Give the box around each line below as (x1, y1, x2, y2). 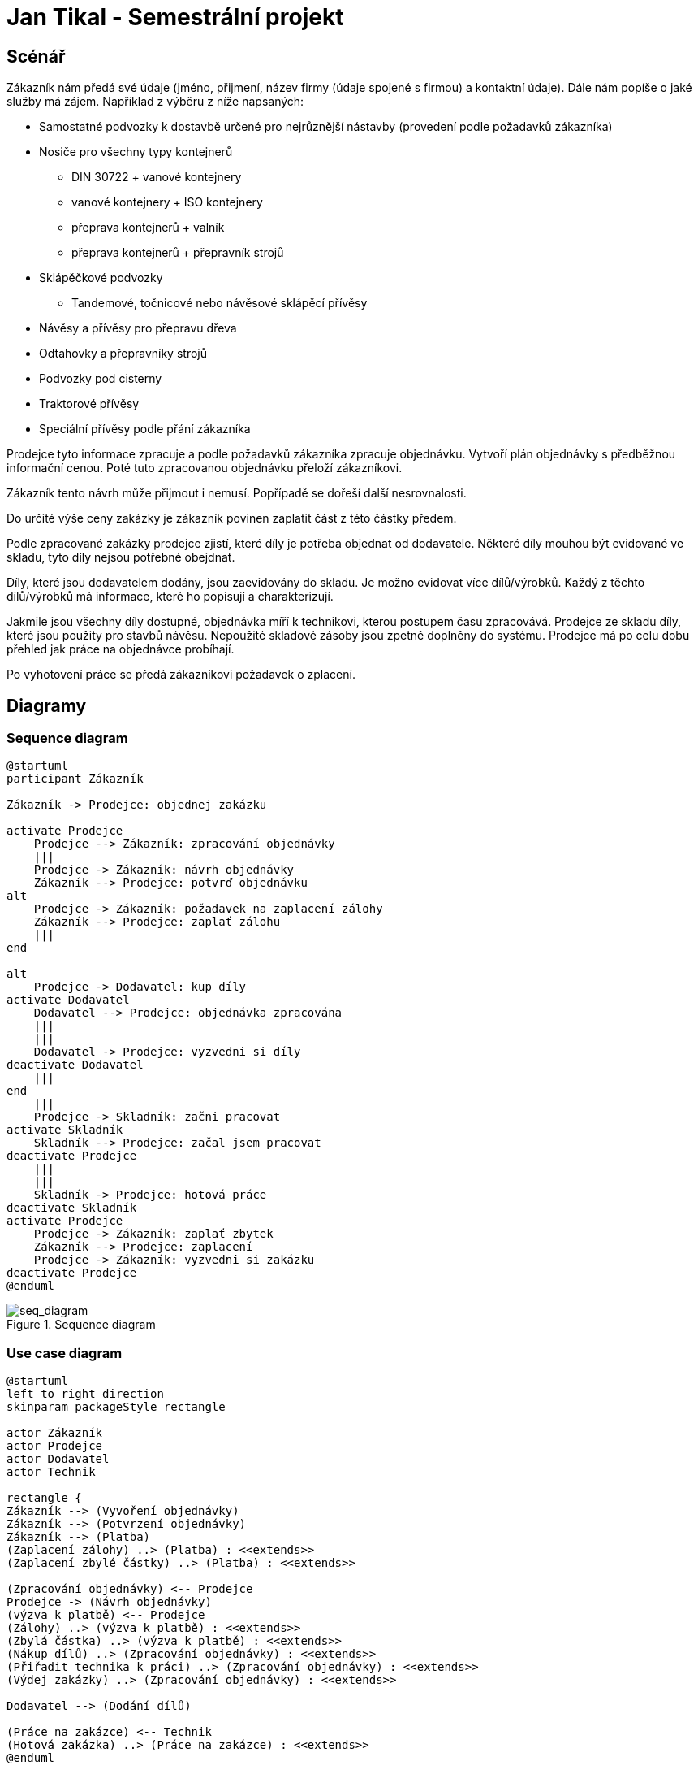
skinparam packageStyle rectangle (6, 1400, 226, 1414)
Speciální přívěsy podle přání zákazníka (39, 422, 251, 436)
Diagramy (6, 695, 87, 716)
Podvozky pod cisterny (39, 371, 162, 386)
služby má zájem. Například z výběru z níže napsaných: (6, 94, 304, 109)
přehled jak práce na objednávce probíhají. (6, 642, 235, 657)
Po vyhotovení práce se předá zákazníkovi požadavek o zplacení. (6, 667, 355, 682)
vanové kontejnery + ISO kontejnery (71, 195, 263, 210)
